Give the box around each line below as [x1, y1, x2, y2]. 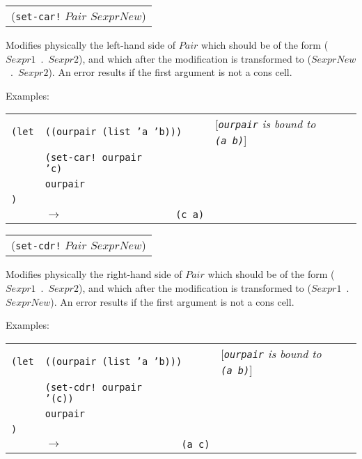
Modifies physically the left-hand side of [6, 38, 176, 52]
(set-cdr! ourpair [45, 381, 142, 393]
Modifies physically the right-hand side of [6, 267, 182, 281]
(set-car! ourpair [45, 152, 142, 164]
